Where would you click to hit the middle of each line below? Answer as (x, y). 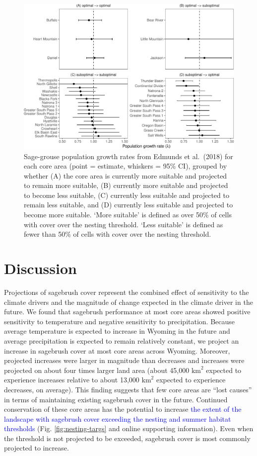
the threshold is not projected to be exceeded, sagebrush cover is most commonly (127, 438)
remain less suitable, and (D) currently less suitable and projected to (128, 205)
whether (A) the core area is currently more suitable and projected (126, 175)
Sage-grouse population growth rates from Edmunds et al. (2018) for (128, 156)
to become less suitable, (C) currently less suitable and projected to (127, 195)
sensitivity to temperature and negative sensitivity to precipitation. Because (120, 321)
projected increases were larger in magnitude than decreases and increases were (124, 360)
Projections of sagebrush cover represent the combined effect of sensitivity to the (127, 292)
